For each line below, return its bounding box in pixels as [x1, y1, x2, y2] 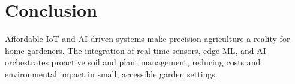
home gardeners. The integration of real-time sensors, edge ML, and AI [5, 44, 266, 56]
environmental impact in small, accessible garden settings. [5, 67, 218, 80]
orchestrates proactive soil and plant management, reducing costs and [5, 56, 261, 68]
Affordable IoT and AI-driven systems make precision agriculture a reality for [5, 32, 290, 45]
